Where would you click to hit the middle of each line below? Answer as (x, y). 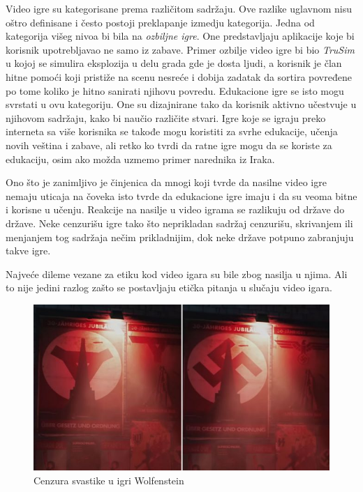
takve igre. (28, 251)
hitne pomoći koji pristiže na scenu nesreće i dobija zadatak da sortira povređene (179, 76)
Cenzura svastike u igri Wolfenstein (109, 480)
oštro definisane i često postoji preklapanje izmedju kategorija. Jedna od (160, 22)
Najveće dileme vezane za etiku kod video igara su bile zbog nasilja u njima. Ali (177, 274)
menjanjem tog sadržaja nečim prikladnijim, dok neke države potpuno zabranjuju (180, 237)
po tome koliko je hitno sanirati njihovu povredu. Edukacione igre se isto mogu (175, 90)
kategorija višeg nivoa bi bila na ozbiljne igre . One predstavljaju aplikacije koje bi (180, 36)
